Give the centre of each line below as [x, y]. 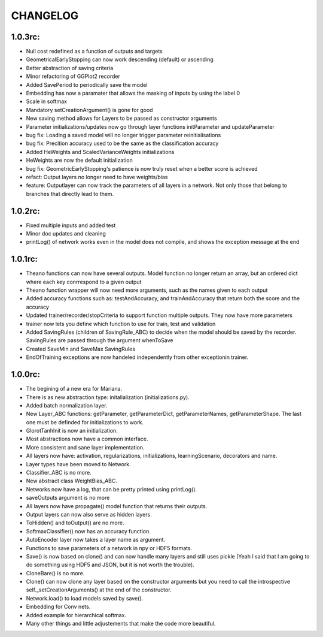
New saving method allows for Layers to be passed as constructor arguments [122, 118]
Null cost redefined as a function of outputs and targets [94, 52]
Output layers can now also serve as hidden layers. [89, 514]
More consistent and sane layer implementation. [85, 447]
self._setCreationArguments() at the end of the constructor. [99, 590]
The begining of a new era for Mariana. [74, 389]
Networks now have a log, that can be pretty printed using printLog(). [112, 489]
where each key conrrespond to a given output [84, 282]
